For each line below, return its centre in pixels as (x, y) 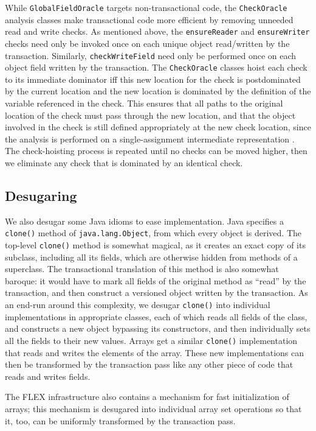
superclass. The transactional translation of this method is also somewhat (142, 269)
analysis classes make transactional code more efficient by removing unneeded (149, 19)
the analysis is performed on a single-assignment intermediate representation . (150, 138)
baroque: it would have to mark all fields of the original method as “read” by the (156, 280)
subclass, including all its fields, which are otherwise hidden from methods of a (151, 257)
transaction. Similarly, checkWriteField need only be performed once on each (151, 55)
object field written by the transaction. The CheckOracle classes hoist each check (156, 67)
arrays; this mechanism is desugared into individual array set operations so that (153, 408)
